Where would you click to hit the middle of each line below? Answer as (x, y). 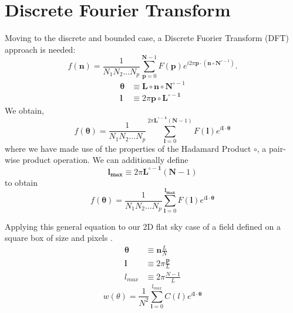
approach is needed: (40, 49)
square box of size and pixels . (59, 238)
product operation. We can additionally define (105, 160)
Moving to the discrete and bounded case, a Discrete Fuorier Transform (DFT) (147, 38)
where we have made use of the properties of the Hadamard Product (128, 148)
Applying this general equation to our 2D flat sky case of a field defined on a (143, 226)
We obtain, (24, 110)
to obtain (21, 182)
